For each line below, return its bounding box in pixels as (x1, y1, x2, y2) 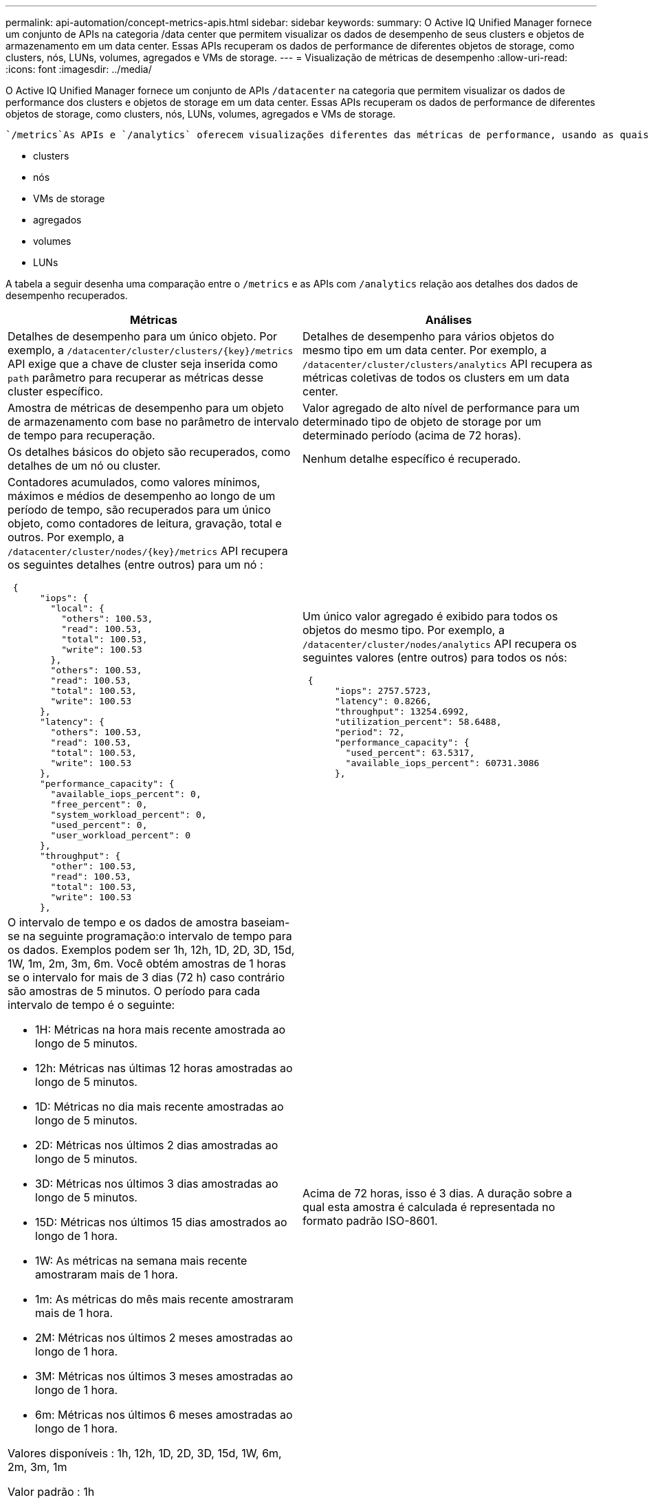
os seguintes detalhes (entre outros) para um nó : (8, 558, 263, 572)
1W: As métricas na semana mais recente (35, 1254, 247, 1267)
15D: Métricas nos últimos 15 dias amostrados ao (35, 1215, 287, 1229)
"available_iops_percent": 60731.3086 (345, 758, 540, 768)
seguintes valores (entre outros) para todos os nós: (302, 651, 567, 664)
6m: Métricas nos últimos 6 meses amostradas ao (35, 1408, 293, 1422)
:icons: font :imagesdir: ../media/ (5, 63, 152, 75)
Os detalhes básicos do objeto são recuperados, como (8, 445, 291, 459)
